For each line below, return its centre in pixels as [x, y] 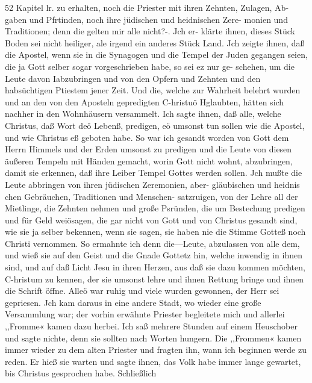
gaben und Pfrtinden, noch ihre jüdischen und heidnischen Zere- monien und [146, 19]
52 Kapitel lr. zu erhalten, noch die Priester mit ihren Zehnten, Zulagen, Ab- [147, 7]
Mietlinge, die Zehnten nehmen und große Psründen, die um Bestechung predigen [155, 208]
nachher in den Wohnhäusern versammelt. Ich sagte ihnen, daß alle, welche [143, 114]
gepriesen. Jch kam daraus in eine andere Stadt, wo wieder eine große [133, 302]
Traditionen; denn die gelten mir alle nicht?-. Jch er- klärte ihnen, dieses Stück [150, 31]
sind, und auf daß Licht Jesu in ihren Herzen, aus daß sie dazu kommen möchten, [155, 267]
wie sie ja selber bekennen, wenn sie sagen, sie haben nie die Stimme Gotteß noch [155, 232]
